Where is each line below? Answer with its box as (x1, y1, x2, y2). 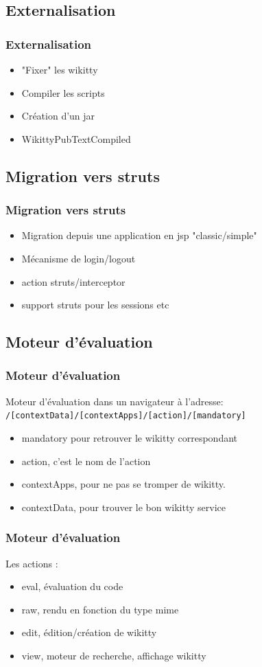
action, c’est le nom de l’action (21, 453, 151, 468)
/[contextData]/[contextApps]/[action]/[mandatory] (5, 411, 246, 421)
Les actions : (5, 556, 58, 570)
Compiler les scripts (21, 85, 105, 100)
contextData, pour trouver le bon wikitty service (21, 499, 226, 514)
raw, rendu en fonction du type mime (21, 602, 179, 616)
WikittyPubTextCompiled (21, 131, 131, 146)
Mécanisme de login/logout (21, 251, 136, 265)
